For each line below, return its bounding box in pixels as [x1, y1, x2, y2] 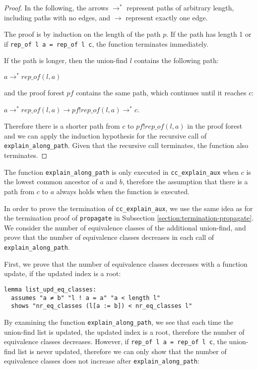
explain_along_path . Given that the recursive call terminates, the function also [4, 140, 249, 150]
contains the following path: [134, 55, 219, 66]
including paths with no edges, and [4, 12, 111, 22]
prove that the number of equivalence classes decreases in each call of [4, 232, 214, 242]
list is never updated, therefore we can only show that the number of [18, 346, 227, 356]
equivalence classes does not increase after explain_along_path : [4, 356, 199, 366]
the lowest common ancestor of [4, 176, 98, 187]
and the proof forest [4, 87, 64, 98]
